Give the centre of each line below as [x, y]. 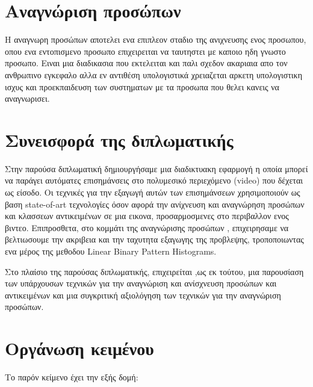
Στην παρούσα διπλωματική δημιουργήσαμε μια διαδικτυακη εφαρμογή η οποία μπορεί [156, 168]
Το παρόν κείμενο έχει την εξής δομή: [72, 377]
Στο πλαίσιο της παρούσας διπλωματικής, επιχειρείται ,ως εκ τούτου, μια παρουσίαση [154, 271]
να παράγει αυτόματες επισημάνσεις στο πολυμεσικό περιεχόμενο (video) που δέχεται [154, 180]
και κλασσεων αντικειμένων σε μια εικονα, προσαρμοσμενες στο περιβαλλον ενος [147, 216]
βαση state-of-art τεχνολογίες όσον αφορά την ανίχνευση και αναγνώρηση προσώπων [155, 204]
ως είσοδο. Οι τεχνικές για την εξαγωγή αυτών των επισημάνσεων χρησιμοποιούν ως [153, 192]
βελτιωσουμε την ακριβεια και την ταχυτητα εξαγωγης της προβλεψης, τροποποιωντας [154, 239]
